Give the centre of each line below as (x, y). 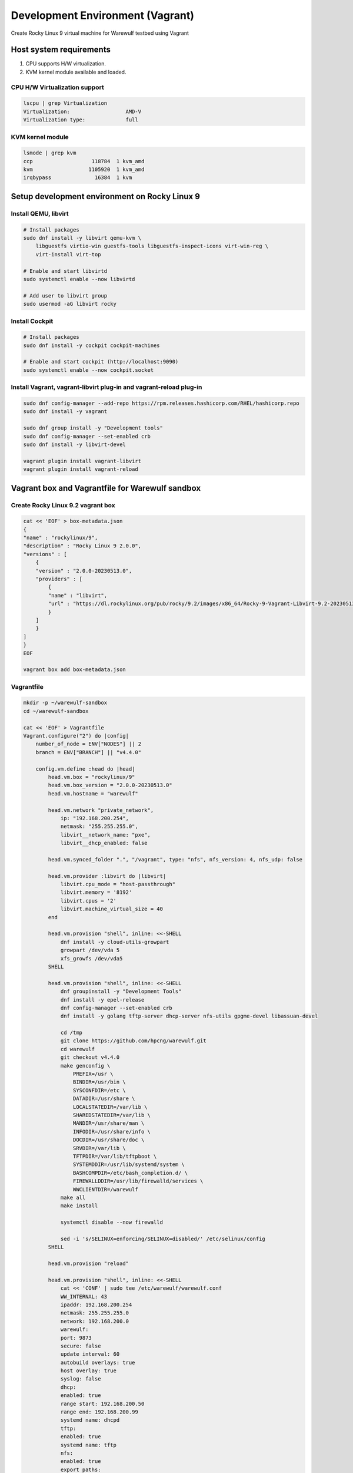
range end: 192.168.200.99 (99, 1412)
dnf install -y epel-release (102, 1000)
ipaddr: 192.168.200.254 (96, 1304)
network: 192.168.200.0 (95, 1321)
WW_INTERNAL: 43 (84, 1297)
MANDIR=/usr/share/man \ (109, 1123)
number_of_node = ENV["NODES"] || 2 (88, 744)
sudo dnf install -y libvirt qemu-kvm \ (82, 238)
